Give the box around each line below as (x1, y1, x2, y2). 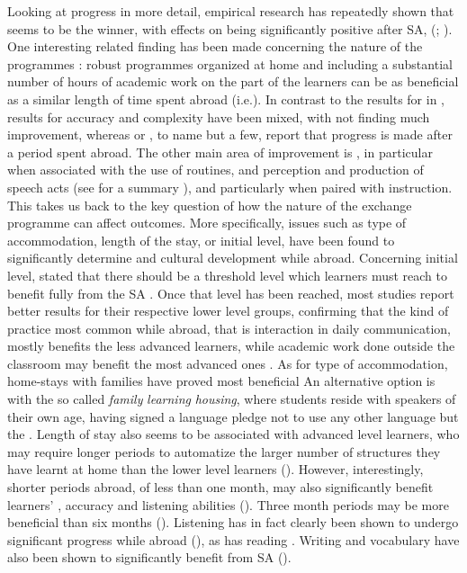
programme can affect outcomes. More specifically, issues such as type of (7, 213, 407, 232)
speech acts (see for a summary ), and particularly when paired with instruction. (7, 177, 453, 196)
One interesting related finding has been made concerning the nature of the (7, 37, 423, 56)
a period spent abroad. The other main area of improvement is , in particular (7, 142, 433, 161)
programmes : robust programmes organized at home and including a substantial (7, 54, 453, 73)
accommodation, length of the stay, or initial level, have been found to (7, 230, 395, 249)
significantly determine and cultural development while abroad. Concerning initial (7, 248, 458, 267)
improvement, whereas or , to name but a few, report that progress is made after (7, 125, 453, 144)
